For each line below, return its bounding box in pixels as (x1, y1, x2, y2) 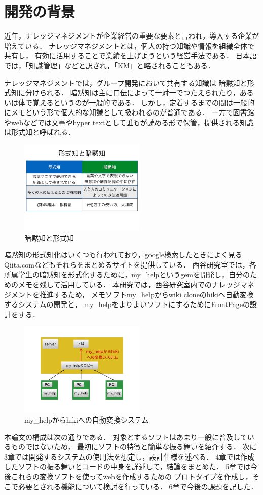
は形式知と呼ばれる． (4, 127, 75, 137)
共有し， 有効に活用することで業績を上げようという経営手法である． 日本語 (4, 50, 257, 61)
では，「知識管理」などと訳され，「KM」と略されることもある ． (4, 60, 215, 70)
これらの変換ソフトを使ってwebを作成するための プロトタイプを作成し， (11, 471, 252, 481)
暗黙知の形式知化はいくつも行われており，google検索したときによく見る (4, 249, 242, 260)
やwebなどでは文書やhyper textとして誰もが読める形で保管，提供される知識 (4, 117, 254, 127)
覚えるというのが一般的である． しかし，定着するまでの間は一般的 (32, 97, 255, 107)
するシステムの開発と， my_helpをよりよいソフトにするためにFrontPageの (4, 299, 250, 310)
